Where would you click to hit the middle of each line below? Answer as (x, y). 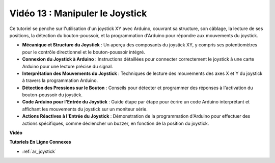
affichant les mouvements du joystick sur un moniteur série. (85, 109)
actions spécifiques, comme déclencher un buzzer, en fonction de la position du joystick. (116, 123)
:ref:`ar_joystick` (39, 151)
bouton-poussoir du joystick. (52, 95)
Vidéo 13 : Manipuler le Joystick (78, 13)
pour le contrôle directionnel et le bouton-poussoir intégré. (84, 52)
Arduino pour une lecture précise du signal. (67, 66)
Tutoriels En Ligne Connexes (40, 142)
